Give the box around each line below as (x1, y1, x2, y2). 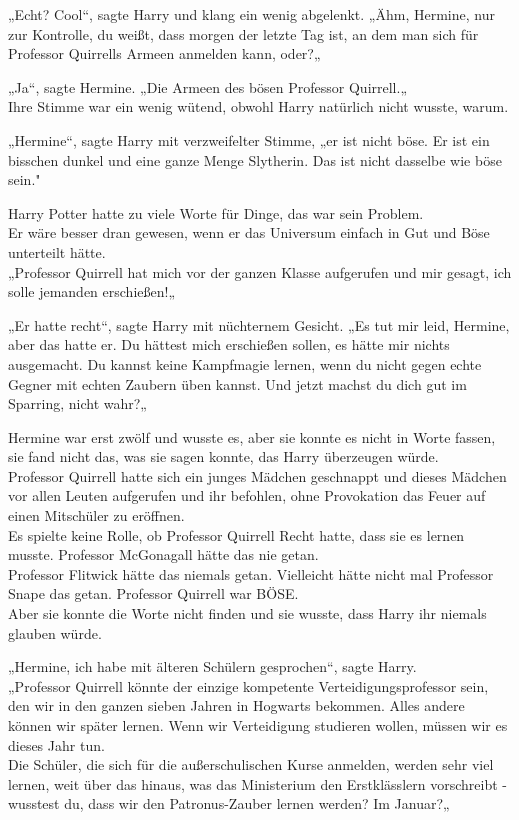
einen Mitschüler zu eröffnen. (8, 505, 185, 526)
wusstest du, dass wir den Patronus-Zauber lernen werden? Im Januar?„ (8, 793, 450, 814)
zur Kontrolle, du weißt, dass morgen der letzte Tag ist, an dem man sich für (8, 23, 479, 44)
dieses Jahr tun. (8, 734, 105, 755)
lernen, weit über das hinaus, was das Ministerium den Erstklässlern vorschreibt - (8, 773, 507, 794)
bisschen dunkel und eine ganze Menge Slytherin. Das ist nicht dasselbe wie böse (8, 149, 502, 170)
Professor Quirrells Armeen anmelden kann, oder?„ (8, 43, 321, 64)
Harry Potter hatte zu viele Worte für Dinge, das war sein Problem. (8, 202, 424, 223)
